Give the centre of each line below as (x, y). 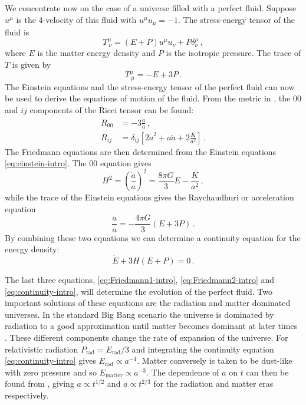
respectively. (27, 395)
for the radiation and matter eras (213, 383)
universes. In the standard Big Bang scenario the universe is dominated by (139, 314)
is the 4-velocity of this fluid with (76, 19)
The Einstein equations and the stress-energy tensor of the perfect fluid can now (150, 86)
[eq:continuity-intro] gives (50, 360)
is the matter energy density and (96, 53)
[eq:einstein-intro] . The (46, 163)
